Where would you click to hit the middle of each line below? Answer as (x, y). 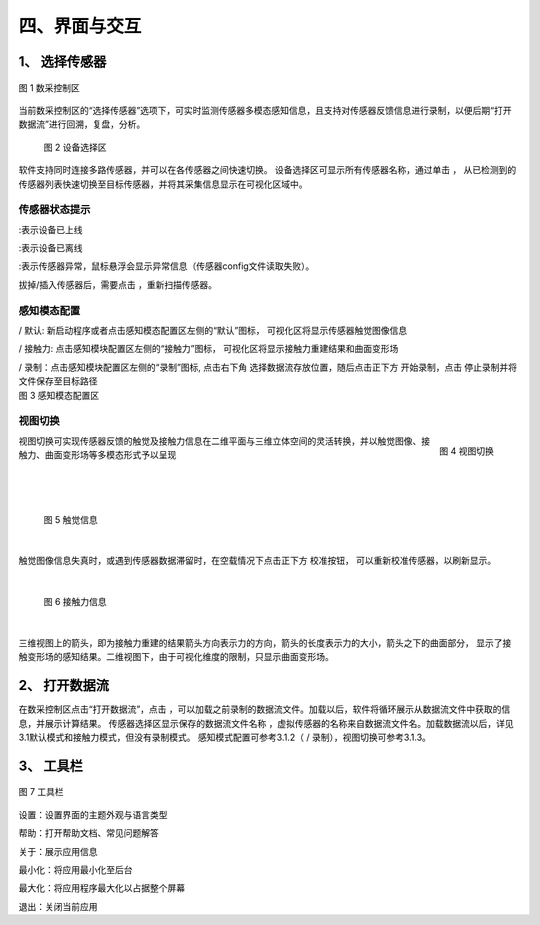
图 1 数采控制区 (49, 87)
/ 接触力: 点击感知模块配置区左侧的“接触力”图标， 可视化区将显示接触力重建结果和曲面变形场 (208, 349)
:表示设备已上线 (51, 229)
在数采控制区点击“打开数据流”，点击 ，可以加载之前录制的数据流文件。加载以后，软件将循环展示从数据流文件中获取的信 (264, 709)
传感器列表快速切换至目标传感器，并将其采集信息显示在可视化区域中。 (163, 184)
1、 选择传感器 (62, 61)
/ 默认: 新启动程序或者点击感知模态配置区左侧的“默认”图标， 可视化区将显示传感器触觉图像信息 (213, 330)
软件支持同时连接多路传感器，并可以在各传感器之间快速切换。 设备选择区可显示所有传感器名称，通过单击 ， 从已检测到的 (267, 170)
